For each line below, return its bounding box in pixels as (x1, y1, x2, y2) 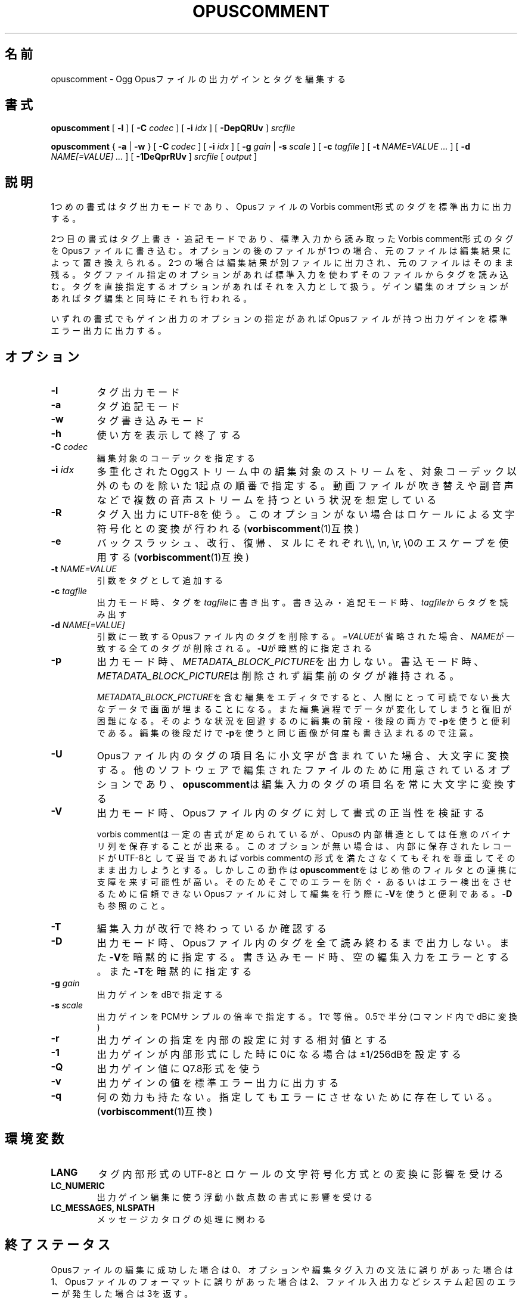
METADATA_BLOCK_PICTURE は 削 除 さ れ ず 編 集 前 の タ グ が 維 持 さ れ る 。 (97, 670, 459, 682)
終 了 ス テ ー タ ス (5, 1237, 110, 1253)
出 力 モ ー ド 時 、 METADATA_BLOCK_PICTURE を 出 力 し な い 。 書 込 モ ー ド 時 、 (97, 656, 484, 668)
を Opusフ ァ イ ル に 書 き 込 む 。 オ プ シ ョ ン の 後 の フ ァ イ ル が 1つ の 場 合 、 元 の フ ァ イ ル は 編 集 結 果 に (51, 246, 511, 256)
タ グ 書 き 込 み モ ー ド (97, 415, 204, 427)
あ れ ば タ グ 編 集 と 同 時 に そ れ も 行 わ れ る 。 (51, 293, 252, 304)
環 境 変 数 (5, 1131, 64, 1146)
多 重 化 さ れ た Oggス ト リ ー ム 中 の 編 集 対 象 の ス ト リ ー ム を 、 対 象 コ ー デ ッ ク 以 (97, 465, 517, 478)
